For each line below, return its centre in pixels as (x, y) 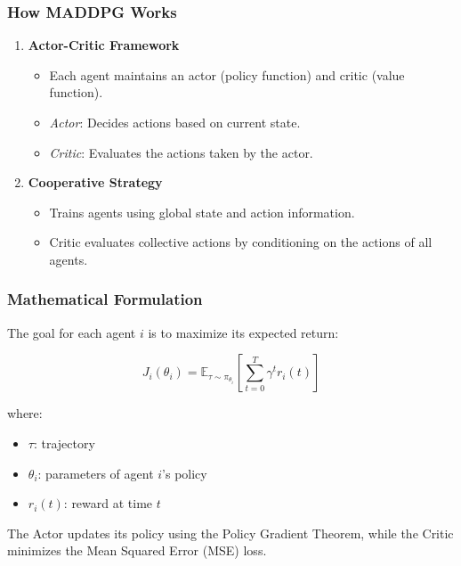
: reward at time (108, 503)
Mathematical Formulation (105, 299)
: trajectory (64, 443)
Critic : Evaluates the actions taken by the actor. (181, 152)
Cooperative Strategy (95, 182)
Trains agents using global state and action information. (202, 212)
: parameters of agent (96, 473)
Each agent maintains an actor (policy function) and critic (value (227, 74)
